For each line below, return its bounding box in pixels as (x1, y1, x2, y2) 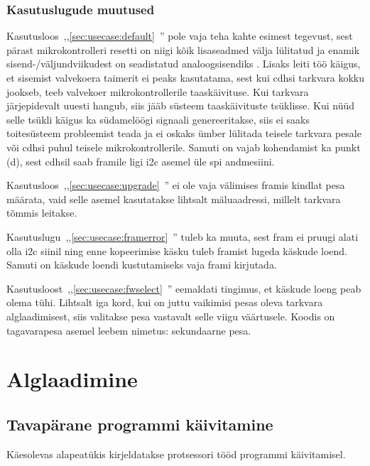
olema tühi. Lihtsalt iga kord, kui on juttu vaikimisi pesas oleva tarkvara (6, 295, 323, 310)
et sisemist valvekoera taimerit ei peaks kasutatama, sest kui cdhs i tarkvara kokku (6, 70, 364, 85)
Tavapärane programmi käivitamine (6, 413, 273, 435)
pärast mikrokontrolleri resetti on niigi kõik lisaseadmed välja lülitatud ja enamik (6, 42, 360, 57)
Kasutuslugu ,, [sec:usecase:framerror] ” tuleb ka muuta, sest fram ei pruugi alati (6, 229, 359, 244)
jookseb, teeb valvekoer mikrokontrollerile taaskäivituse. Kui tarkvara (6, 84, 309, 99)
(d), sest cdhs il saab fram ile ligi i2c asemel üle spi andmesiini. (6, 153, 275, 168)
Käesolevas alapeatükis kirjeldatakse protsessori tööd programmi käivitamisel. (6, 446, 346, 461)
